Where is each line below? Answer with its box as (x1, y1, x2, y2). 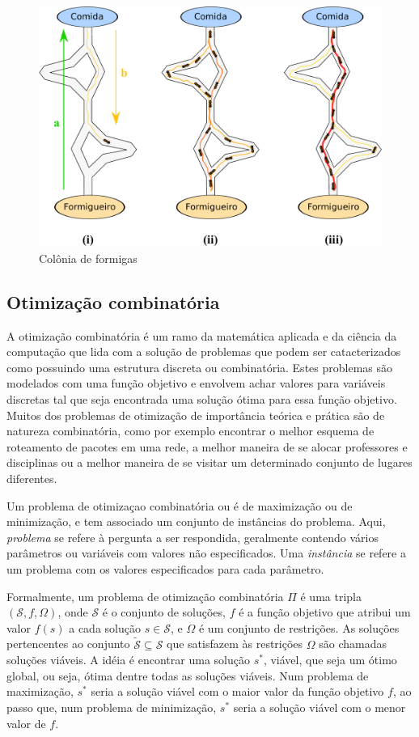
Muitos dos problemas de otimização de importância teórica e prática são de (6, 406, 385, 423)
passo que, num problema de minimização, (6, 698, 217, 715)
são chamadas (319, 635, 387, 652)
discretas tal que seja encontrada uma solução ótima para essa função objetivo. (6, 391, 397, 408)
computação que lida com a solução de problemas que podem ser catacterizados (6, 343, 401, 360)
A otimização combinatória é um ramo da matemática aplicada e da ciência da (6, 327, 397, 344)
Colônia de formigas (39, 249, 138, 266)
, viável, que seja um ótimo (263, 651, 397, 668)
